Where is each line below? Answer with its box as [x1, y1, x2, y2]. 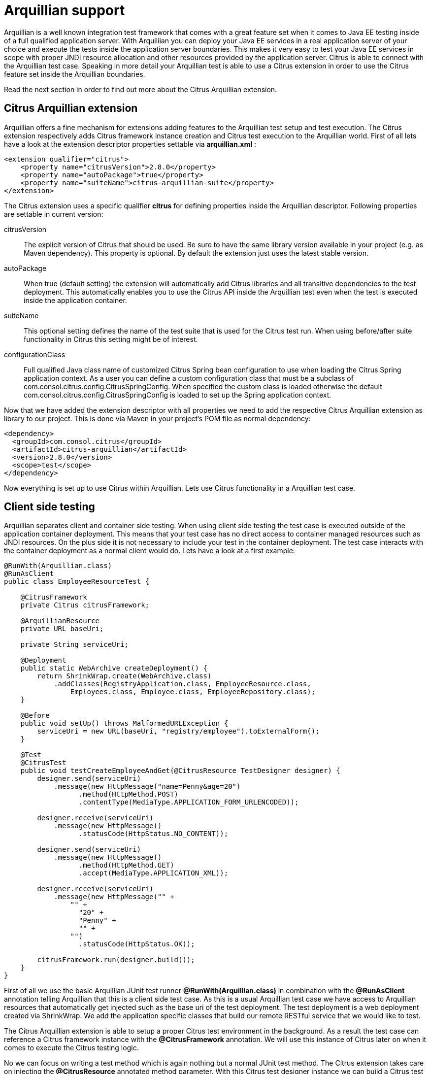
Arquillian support [4, 2, 125, 19]
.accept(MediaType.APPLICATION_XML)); [78, 869, 229, 877]
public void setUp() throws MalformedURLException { [20, 719, 229, 728]
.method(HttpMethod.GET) [78, 861, 174, 870]
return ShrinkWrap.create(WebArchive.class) [37, 672, 212, 680]
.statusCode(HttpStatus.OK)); [78, 940, 195, 948]
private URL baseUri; [20, 625, 104, 633]
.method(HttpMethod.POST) [78, 790, 179, 799]
